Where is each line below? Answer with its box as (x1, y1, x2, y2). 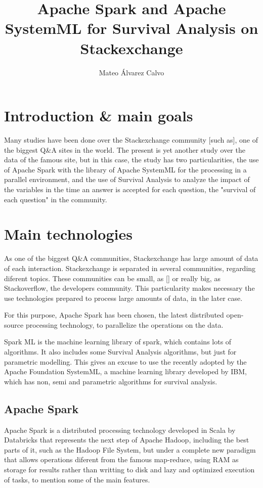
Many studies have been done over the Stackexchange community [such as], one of (4, 135, 258, 145)
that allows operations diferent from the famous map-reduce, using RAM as (4, 454, 239, 465)
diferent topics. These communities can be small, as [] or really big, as (4, 273, 221, 283)
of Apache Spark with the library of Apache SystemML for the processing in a (4, 164, 247, 174)
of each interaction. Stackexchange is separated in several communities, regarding (4, 262, 256, 273)
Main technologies (4, 224, 133, 244)
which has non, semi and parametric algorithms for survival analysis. (4, 376, 217, 386)
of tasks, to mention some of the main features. (4, 474, 150, 484)
